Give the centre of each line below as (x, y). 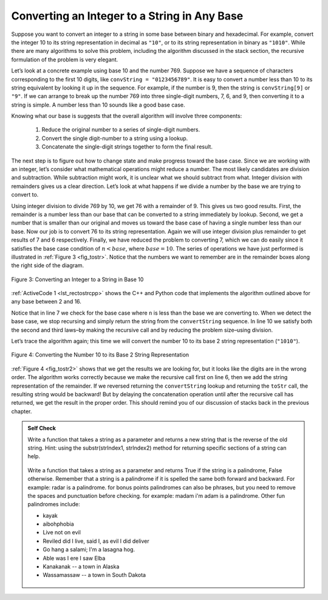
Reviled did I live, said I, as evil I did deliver (96, 541)
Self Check (42, 428)
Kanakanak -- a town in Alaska (81, 567)
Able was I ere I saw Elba (74, 558)
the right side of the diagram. (48, 265)
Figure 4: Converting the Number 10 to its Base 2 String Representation (100, 355)
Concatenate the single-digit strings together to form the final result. (127, 147)
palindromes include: (54, 504)
